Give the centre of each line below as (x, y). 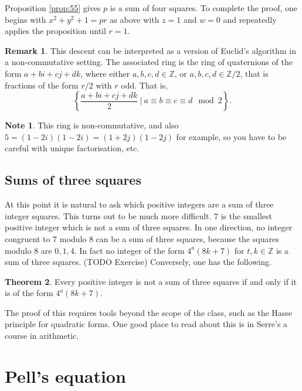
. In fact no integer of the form (129, 250)
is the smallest (247, 215)
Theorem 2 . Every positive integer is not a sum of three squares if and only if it (151, 281)
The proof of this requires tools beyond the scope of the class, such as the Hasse (149, 312)
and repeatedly (250, 19)
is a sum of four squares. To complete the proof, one (204, 8)
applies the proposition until (55, 31)
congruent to (28, 238)
